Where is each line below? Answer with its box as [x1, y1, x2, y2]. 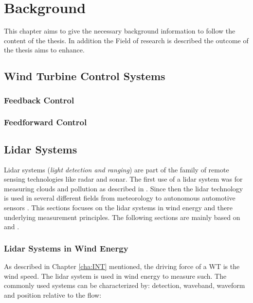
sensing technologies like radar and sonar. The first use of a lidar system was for [4, 174, 243, 184]
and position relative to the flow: [4, 289, 102, 300]
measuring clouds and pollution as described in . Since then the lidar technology [4, 183, 243, 193]
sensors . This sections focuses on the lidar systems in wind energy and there [4, 202, 233, 212]
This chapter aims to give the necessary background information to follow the [4, 26, 235, 36]
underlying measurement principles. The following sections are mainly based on [4, 212, 240, 222]
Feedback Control [4, 94, 74, 106]
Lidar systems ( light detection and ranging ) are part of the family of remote [4, 164, 229, 174]
